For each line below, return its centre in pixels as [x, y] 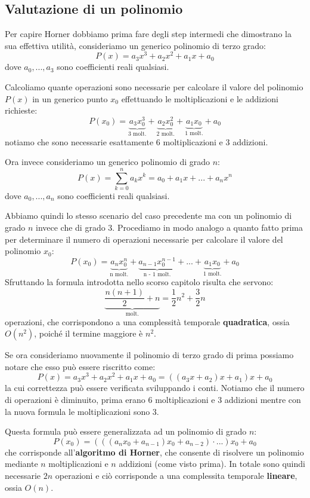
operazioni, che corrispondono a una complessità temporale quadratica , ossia [147, 321]
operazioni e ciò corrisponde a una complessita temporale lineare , [176, 475]
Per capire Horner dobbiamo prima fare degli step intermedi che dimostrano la [148, 34]
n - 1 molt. [157, 274]
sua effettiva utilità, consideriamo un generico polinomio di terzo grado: [135, 45]
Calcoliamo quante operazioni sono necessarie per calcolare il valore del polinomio [154, 87]
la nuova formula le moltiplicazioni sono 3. [82, 411]
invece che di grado [71, 227]
